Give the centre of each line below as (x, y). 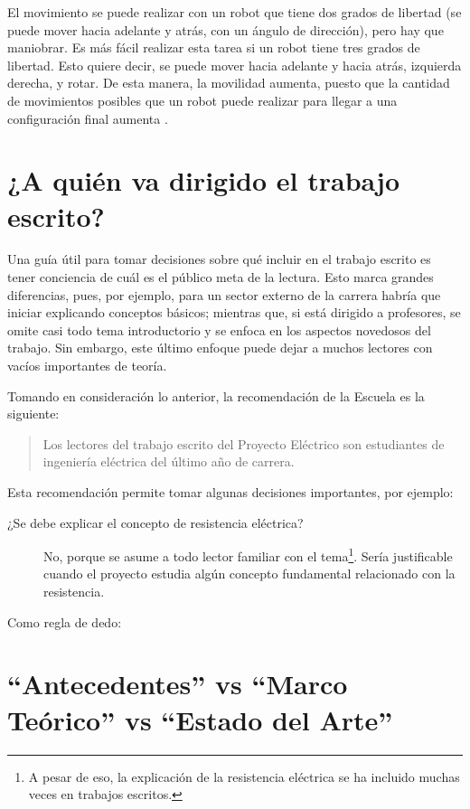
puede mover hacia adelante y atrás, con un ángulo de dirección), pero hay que (226, 29)
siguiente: (33, 414)
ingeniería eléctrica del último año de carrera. (169, 461)
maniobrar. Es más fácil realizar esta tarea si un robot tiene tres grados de (214, 47)
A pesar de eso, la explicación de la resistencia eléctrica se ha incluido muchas (244, 776)
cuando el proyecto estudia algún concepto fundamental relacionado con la (249, 574)
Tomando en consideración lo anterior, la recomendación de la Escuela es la (216, 395)
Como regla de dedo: (65, 621)
